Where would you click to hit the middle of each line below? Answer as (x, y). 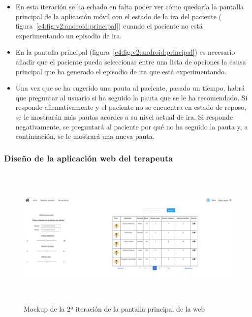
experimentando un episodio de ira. (69, 35)
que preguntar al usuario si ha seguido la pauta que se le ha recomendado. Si (131, 97)
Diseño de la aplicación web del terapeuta (89, 158)
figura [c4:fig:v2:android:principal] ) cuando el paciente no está (109, 26)
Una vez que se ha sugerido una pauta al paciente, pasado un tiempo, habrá (130, 88)
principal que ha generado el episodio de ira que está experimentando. (121, 71)
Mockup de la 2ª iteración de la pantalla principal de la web (114, 309)
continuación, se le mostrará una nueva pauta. (85, 136)
